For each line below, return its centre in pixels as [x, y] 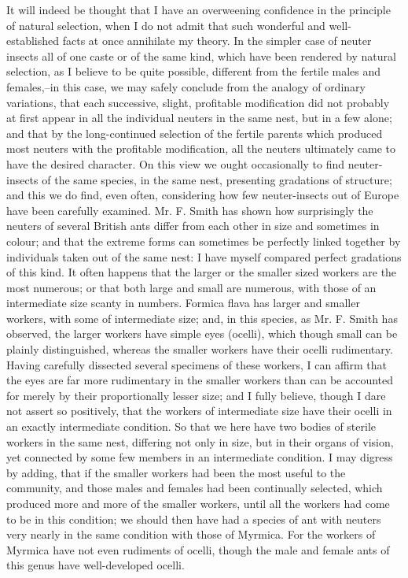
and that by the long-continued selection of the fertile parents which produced [195, 133]
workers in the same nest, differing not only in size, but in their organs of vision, [200, 441]
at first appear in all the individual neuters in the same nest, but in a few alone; [199, 118]
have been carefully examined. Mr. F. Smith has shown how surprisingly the [190, 210]
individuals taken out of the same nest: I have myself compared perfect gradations [204, 256]
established [33, 41]
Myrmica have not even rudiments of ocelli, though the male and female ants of [198, 549]
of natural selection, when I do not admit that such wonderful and [166, 25]
